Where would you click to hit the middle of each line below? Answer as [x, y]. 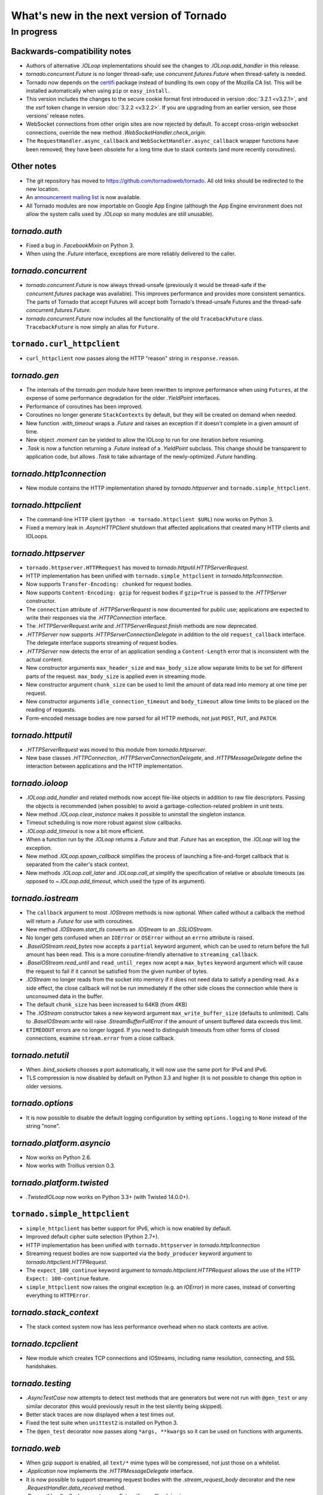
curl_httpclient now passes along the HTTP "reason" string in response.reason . [132, 358]
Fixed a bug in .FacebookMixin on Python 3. [80, 245]
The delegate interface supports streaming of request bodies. [102, 643]
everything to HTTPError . [58, 1295]
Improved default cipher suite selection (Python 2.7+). [93, 1237]
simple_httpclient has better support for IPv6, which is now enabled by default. [129, 1228]
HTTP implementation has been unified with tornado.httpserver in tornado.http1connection [143, 1245]
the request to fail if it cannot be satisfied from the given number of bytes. [117, 971]
